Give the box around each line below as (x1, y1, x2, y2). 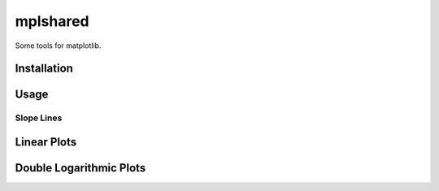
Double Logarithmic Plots (15, 161, 146, 175)
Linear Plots (15, 135, 77, 149)
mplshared (15, 12, 89, 30)
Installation (15, 62, 73, 76)
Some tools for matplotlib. (15, 41, 102, 50)
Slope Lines (15, 112, 63, 124)
